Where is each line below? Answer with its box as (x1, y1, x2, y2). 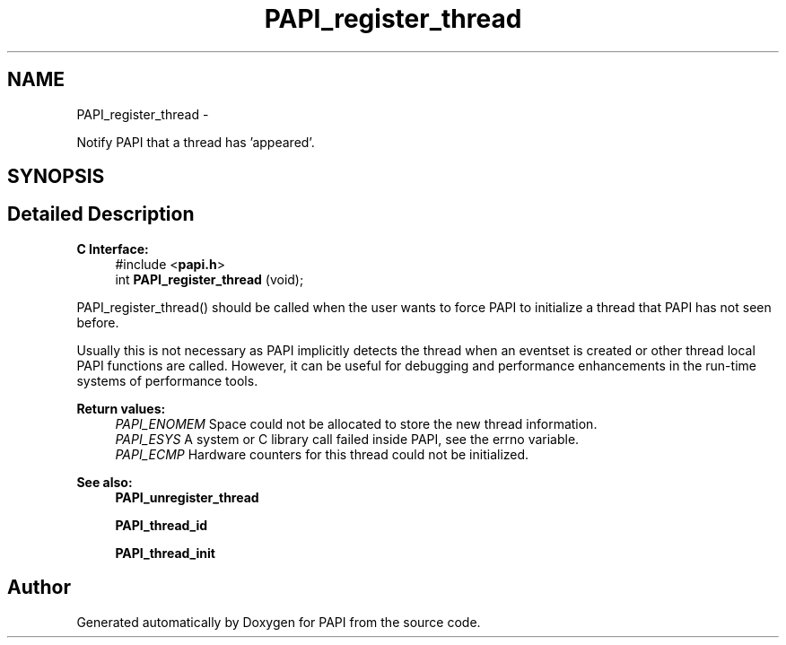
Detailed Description (7, 203, 195, 226)
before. (76, 314, 119, 330)
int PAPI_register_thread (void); (115, 271, 304, 287)
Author (7, 576, 71, 599)
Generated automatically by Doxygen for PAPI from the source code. (76, 614, 481, 630)
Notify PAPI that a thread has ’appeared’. (76, 134, 315, 150)
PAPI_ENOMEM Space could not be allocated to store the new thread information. (115, 415, 598, 431)
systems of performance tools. (76, 372, 258, 388)
